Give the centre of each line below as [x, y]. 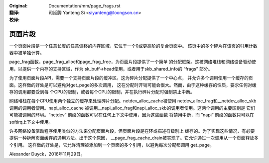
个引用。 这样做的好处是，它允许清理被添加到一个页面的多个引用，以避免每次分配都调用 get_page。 [112, 145]
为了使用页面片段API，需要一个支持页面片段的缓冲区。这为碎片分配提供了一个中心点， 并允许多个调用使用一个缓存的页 [131, 78]
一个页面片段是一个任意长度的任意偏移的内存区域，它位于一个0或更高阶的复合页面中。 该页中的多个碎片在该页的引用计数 [133, 46]
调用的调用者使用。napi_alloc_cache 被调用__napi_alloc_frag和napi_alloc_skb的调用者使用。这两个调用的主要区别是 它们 [132, 108]
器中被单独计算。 [27, 53]
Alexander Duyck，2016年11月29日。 [47, 154]
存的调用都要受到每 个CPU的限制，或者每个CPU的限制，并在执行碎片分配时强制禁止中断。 [102, 92]
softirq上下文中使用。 [31, 122]
